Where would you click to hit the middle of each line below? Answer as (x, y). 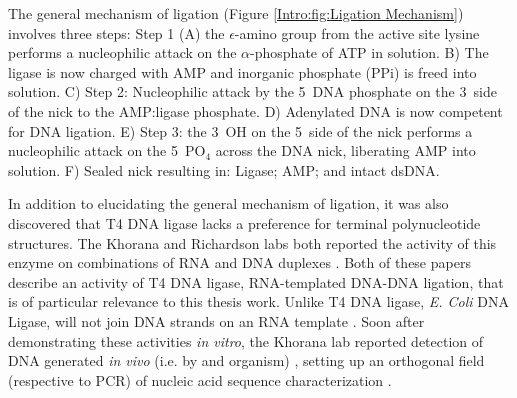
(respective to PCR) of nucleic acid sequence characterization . (200, 379)
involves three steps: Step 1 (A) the (116, 32)
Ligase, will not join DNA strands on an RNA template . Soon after (216, 320)
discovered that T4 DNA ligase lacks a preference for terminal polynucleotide (244, 222)
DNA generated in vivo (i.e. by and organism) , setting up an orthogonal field (246, 360)
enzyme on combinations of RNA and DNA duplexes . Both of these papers (239, 262)
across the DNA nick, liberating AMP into (345, 150)
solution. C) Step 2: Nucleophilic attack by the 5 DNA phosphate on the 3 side (252, 91)
